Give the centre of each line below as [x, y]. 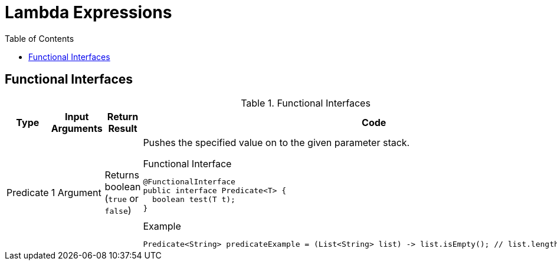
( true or [122, 198]
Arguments [77, 128]
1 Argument [76, 192]
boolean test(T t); [194, 199]
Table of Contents [40, 38]
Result [123, 128]
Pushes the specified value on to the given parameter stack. [276, 142]
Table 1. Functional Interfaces [306, 103]
